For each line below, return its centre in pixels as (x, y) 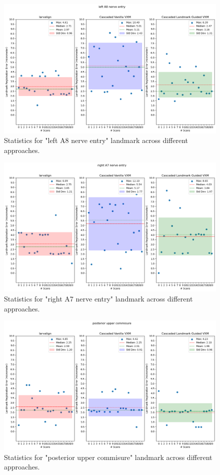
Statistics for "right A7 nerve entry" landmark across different (98, 298)
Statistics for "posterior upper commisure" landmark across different (108, 457)
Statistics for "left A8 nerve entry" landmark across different (96, 140)
